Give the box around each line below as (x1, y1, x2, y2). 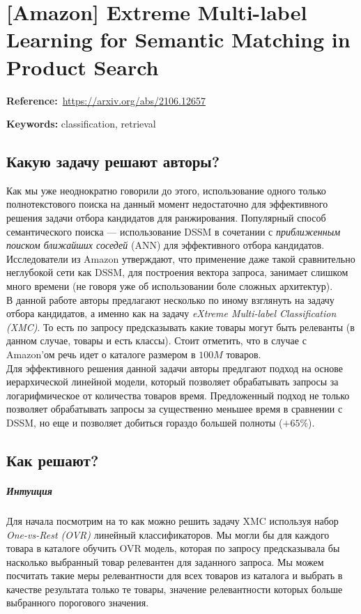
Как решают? (6, 449, 99, 470)
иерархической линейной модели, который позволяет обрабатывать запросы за (6, 374, 339, 389)
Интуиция (6, 483, 52, 498)
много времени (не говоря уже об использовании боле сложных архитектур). (6, 279, 333, 293)
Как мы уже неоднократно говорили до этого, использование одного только (6, 183, 326, 197)
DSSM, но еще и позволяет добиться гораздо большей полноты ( (6, 415, 283, 429)
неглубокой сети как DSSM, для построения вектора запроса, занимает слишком (6, 265, 348, 279)
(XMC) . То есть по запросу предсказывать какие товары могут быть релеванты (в (6, 319, 355, 334)
